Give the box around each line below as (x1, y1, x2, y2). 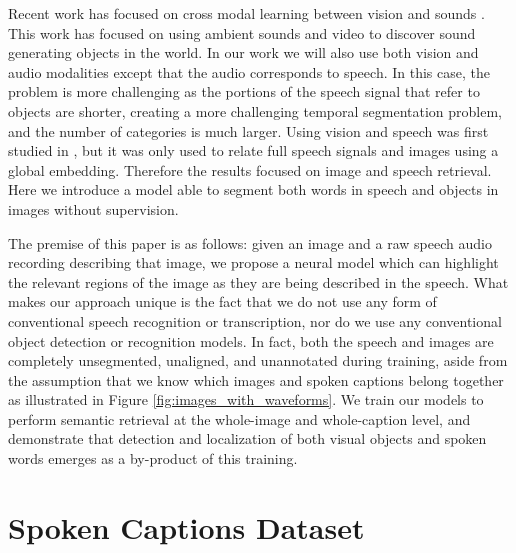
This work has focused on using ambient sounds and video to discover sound (8, 22, 476, 43)
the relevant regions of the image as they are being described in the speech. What (8, 271, 509, 292)
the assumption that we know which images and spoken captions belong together (8, 369, 504, 390)
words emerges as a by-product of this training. (8, 448, 298, 469)
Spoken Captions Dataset (8, 506, 365, 547)
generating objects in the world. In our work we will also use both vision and (8, 42, 479, 63)
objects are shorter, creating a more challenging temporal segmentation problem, (8, 100, 502, 121)
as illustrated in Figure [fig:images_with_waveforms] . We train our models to (8, 389, 484, 410)
